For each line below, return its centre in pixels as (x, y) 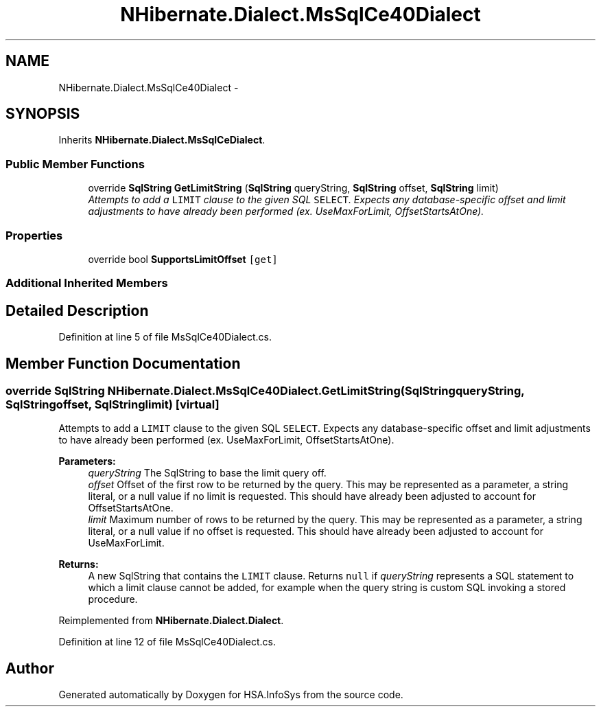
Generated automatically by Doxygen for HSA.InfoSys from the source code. (231, 695)
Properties (34, 235)
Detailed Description (77, 310)
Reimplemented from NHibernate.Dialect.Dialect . (171, 621)
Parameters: (87, 461)
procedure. (113, 599)
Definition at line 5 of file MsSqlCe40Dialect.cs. (165, 337)
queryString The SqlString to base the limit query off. (207, 473)
